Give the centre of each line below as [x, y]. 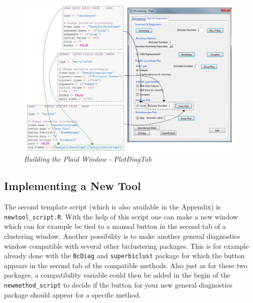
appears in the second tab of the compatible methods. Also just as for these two [126, 265]
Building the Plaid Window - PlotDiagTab [88, 159]
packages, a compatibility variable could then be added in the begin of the [117, 275]
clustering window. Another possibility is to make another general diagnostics [122, 236]
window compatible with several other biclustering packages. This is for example [126, 246]
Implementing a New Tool [73, 186]
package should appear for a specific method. [73, 294]
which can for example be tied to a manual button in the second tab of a [115, 226]
